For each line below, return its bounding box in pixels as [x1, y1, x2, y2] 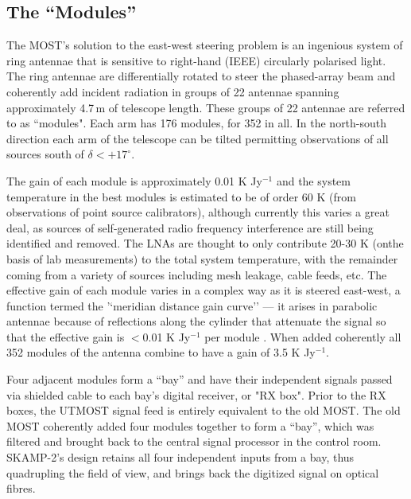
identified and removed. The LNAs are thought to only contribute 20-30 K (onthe [6, 235, 404, 251]
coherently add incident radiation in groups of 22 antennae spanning [6, 83, 339, 99]
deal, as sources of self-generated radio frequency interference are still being [6, 219, 374, 236]
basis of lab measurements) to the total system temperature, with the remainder [6, 250, 398, 267]
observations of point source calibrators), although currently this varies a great [6, 204, 390, 220]
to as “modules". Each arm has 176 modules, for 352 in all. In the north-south [6, 115, 387, 131]
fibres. [6, 480, 36, 497]
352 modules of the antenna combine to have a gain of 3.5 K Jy [6, 344, 316, 361]
